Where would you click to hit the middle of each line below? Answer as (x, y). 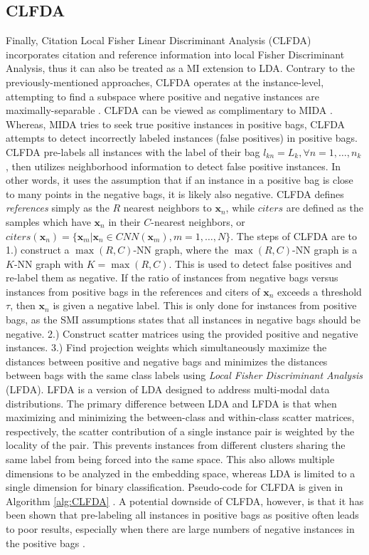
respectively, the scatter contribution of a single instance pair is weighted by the (180, 431)
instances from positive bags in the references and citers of (133, 291)
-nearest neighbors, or (198, 221)
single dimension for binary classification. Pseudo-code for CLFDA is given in (175, 487)
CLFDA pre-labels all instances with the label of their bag (133, 151)
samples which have (48, 221)
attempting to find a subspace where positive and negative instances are (163, 96)
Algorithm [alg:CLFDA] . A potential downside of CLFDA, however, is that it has (185, 500)
